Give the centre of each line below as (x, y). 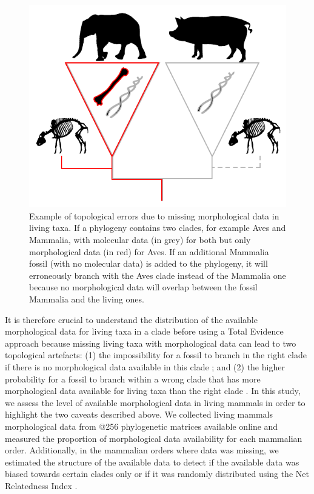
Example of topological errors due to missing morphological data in (154, 215)
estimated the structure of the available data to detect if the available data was (152, 462)
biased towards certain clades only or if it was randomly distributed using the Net (157, 474)
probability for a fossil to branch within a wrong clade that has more (133, 379)
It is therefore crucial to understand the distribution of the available (131, 319)
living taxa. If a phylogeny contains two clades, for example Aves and (158, 228)
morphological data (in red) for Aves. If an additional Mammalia (149, 251)
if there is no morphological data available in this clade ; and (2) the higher (145, 366)
